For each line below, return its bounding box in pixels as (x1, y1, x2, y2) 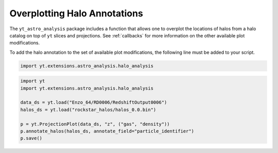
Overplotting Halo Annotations (9, 8, 144, 19)
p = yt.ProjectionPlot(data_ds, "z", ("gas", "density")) (20, 121, 170, 127)
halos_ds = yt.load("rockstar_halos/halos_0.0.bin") (20, 106, 157, 113)
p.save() (20, 136, 43, 141)
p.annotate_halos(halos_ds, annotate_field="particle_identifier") (20, 128, 195, 134)
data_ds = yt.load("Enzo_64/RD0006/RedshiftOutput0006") (20, 100, 167, 105)
